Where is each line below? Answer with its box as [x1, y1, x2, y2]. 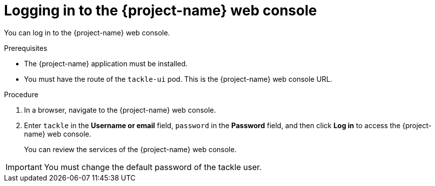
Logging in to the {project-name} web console [4, 2, 317, 19]
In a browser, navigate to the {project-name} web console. [24, 105, 216, 114]
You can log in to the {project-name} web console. [4, 28, 170, 37]
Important [6, 162, 42, 172]
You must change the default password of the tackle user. [44, 162, 262, 172]
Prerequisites [4, 43, 48, 52]
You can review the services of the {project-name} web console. [24, 145, 237, 154]
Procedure [4, 90, 39, 99]
